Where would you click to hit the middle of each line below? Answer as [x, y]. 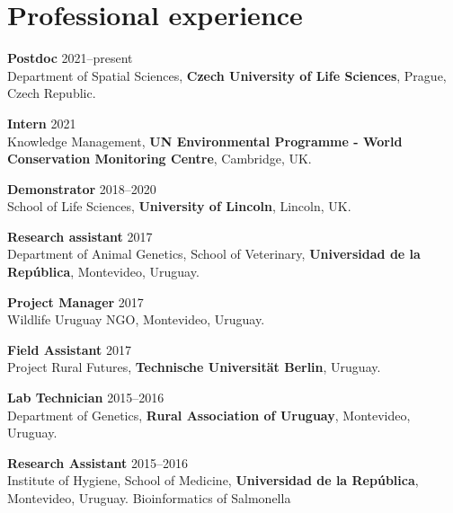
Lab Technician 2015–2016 [86, 398]
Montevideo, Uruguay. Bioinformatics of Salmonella [149, 498]
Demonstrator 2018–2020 [82, 188]
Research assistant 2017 [80, 236]
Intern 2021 [42, 123]
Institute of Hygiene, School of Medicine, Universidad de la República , [213, 480]
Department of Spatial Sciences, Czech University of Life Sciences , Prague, [227, 75]
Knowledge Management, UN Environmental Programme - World [205, 141]
